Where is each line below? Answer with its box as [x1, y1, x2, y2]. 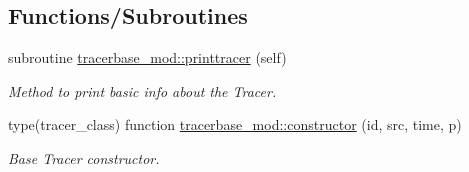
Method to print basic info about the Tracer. [8, 80, 277, 101]
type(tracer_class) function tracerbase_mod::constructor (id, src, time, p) [8, 114, 462, 135]
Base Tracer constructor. [8, 147, 160, 168]
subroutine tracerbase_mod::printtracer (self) [8, 47, 287, 68]
